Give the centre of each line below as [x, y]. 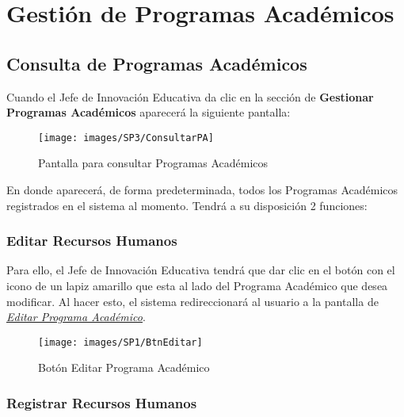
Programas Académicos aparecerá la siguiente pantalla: [149, 112]
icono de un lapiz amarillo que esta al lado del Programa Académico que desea [197, 286]
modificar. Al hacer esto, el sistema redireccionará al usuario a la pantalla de [192, 301]
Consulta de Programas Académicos [157, 63]
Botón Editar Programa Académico [124, 367]
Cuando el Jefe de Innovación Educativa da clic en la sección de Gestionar [190, 96]
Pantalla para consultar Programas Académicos [153, 163]
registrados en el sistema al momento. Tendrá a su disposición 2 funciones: [187, 205]
